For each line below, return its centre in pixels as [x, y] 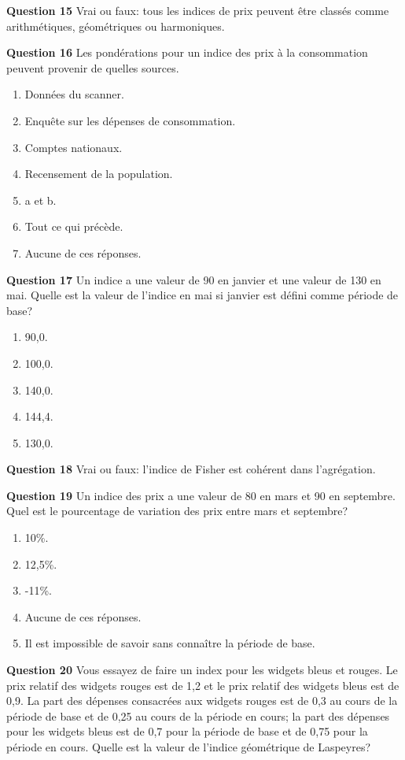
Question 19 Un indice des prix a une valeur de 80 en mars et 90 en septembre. [201, 495]
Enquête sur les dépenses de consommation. [130, 120]
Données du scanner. [74, 94]
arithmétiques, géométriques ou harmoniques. [116, 26]
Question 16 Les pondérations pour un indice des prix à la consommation [187, 52]
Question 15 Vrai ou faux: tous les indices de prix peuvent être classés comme [198, 10]
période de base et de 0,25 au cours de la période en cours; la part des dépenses [198, 716]
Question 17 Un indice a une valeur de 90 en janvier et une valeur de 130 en [194, 279]
